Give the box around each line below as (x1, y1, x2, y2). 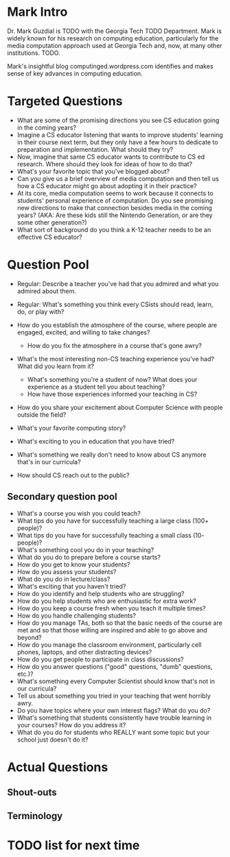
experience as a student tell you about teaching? (27, 382, 165, 391)
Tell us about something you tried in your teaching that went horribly (16, 692, 211, 700)
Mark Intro (7, 4, 68, 20)
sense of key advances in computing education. (7, 69, 143, 78)
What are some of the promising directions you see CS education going (16, 116, 220, 124)
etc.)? (16, 670, 34, 678)
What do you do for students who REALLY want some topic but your (16, 728, 210, 736)
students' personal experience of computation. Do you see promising (16, 196, 214, 205)
